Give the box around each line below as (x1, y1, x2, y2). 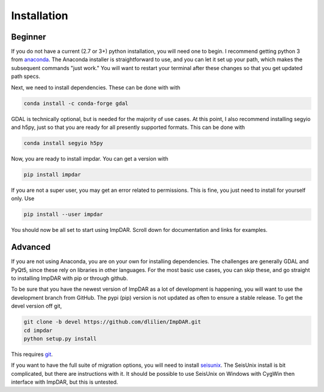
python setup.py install (23, 335, 97, 342)
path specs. (11, 73, 40, 80)
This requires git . (11, 351, 53, 358)
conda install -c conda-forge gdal (23, 99, 128, 107)
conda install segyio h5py (23, 140, 103, 146)
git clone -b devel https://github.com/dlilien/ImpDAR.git (23, 318, 201, 325)
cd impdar (23, 327, 53, 334)
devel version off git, (11, 303, 62, 310)
